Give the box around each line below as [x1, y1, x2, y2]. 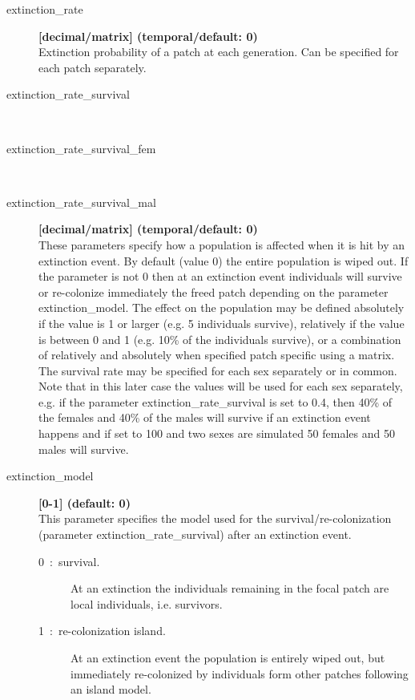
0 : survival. [38, 552, 100, 569]
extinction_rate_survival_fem [6, 140, 156, 156]
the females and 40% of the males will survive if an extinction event [38, 409, 371, 426]
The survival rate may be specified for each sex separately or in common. [38, 362, 397, 378]
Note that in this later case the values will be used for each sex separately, [38, 378, 403, 395]
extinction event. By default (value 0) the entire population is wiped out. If [38, 252, 409, 269]
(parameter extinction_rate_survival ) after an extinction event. [38, 526, 352, 543]
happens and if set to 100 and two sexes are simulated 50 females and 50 [38, 425, 395, 442]
